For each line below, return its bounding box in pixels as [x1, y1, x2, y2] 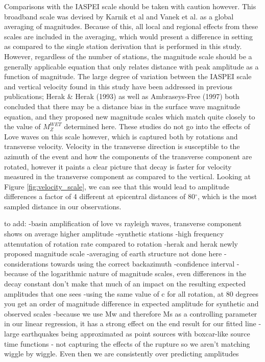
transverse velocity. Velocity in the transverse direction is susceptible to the [4, 141, 240, 152]
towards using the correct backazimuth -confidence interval [51, 258, 235, 269]
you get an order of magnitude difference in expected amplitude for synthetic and [4, 298, 259, 309]
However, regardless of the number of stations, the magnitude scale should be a [4, 51, 252, 61]
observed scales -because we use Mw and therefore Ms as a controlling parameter [4, 308, 257, 319]
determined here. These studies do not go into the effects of [64, 121, 250, 132]
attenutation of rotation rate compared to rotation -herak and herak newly [4, 238, 238, 249]
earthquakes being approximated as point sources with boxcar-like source [21, 328, 250, 339]
